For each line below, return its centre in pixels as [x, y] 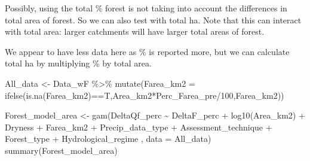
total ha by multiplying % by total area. [78, 63]
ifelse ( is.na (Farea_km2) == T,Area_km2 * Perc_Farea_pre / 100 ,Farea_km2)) [145, 95]
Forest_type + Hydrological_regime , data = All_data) [108, 139]
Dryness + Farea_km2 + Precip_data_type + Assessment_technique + [139, 127]
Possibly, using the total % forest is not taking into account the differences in [146, 8]
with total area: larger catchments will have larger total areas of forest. [135, 31]
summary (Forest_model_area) [61, 150]
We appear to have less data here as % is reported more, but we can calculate [147, 51]
